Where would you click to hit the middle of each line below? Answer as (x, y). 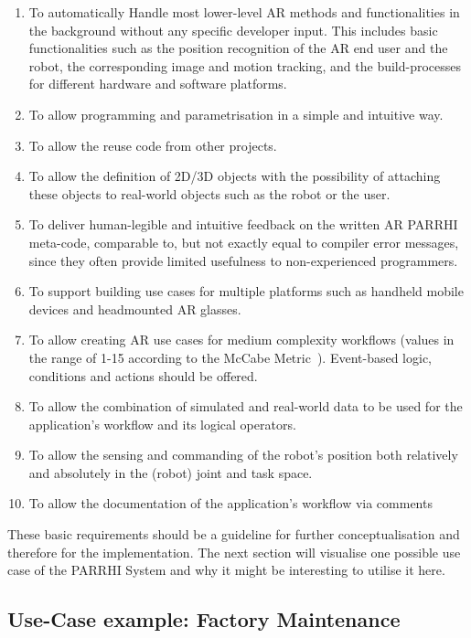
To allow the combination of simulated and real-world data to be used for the (246, 406)
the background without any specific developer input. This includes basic (233, 30)
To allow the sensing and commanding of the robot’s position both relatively (243, 455)
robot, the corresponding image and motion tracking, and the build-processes (245, 65)
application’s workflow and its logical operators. (162, 424)
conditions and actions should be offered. (143, 375)
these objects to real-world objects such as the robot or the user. (209, 193)
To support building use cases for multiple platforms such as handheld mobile (246, 291)
